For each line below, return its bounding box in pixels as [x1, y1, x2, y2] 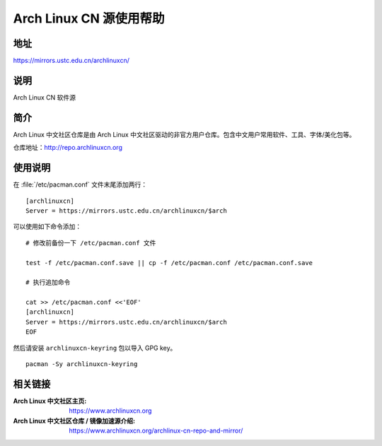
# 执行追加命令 [25, 278, 71, 286]
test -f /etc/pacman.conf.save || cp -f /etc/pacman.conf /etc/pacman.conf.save [25, 259, 313, 266]
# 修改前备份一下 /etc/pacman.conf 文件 [25, 239, 156, 247]
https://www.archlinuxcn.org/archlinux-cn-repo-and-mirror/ [69, 426, 243, 435]
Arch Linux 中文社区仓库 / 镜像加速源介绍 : [13, 416, 136, 425]
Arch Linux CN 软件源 [13, 93, 76, 102]
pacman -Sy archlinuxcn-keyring [25, 360, 138, 368]
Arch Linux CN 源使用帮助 [13, 11, 166, 26]
